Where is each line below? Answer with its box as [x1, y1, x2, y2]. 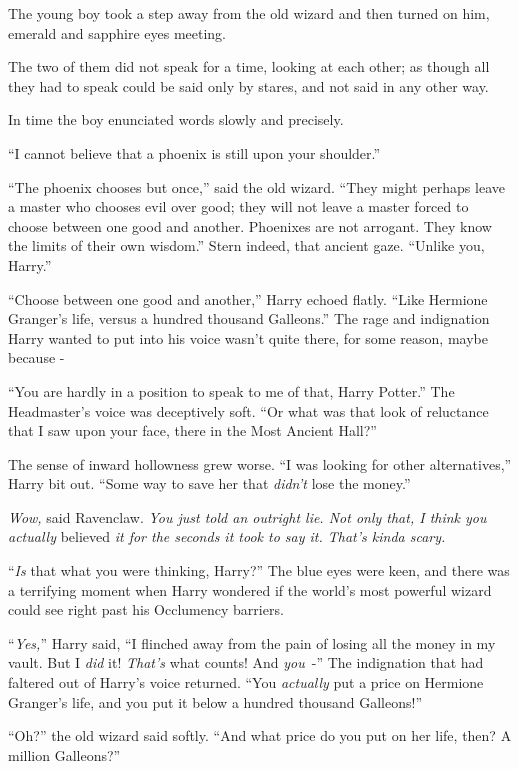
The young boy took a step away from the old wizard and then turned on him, [8, 3, 490, 23]
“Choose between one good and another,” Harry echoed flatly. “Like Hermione [8, 288, 488, 309]
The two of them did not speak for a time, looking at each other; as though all [8, 56, 490, 77]
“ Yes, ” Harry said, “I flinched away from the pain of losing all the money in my [8, 632, 496, 653]
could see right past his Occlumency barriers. [8, 599, 284, 620]
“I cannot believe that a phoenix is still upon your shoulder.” [8, 142, 381, 163]
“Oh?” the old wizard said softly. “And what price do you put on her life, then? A [8, 725, 512, 746]
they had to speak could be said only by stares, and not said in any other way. [8, 75, 489, 96]
